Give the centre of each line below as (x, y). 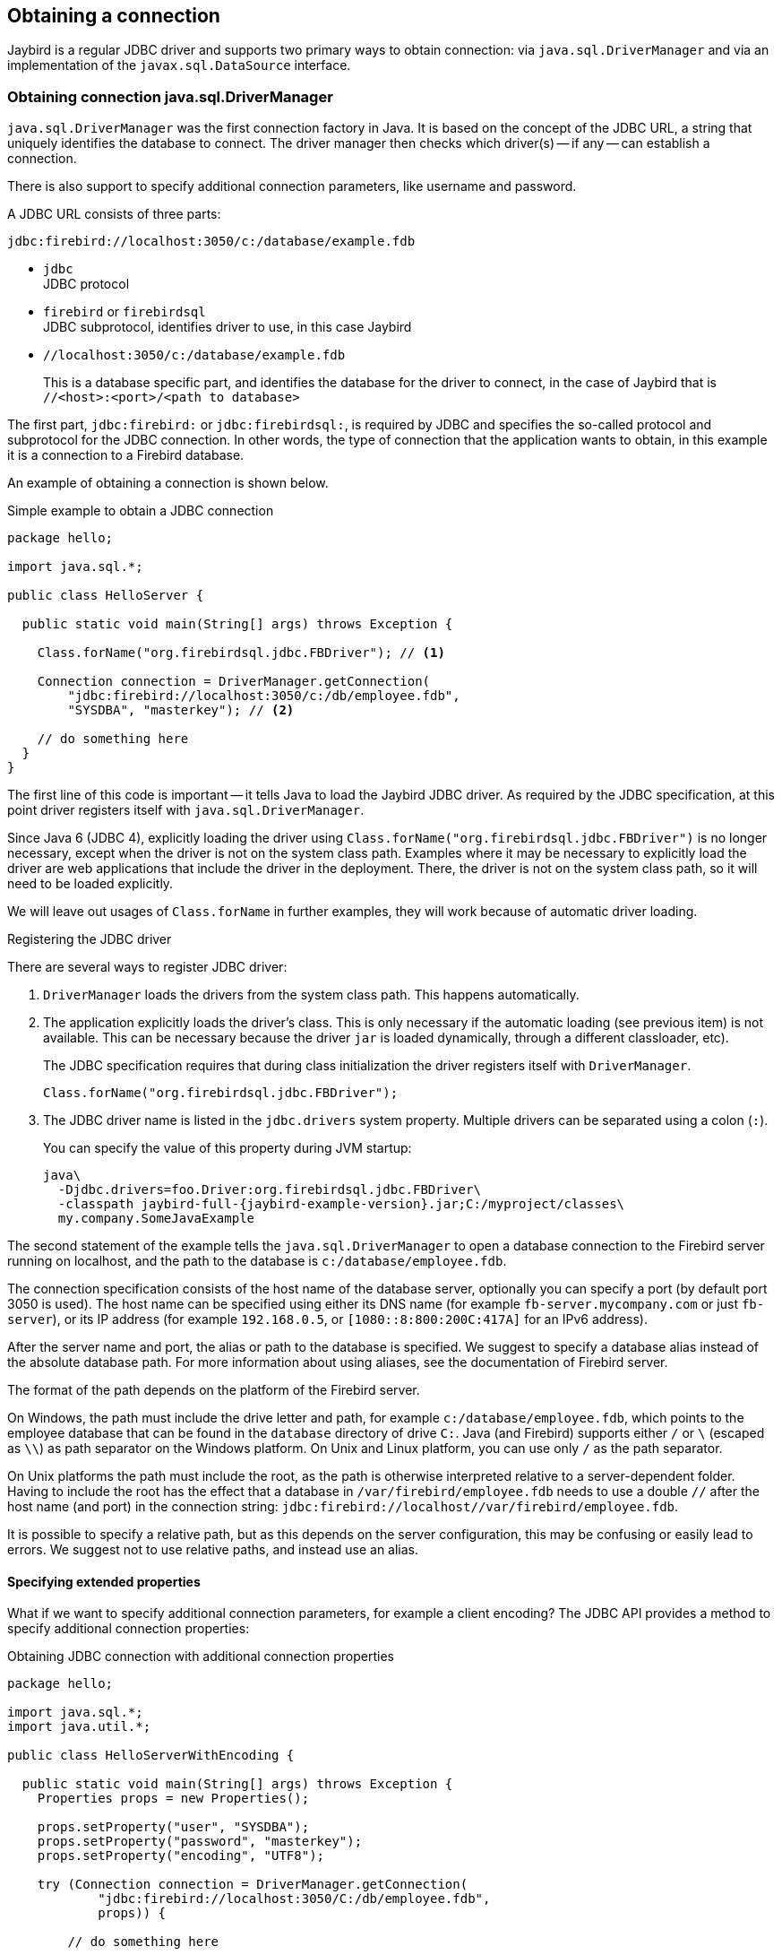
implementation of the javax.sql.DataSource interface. (179, 65)
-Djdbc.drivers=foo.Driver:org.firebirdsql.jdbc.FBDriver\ (269, 1190)
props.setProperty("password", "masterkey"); (200, 1842)
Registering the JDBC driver (90, 939)
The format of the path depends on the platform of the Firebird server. (214, 1390)
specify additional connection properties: (129, 1629)
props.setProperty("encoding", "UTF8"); (181, 1856)
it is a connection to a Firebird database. (126, 455)
